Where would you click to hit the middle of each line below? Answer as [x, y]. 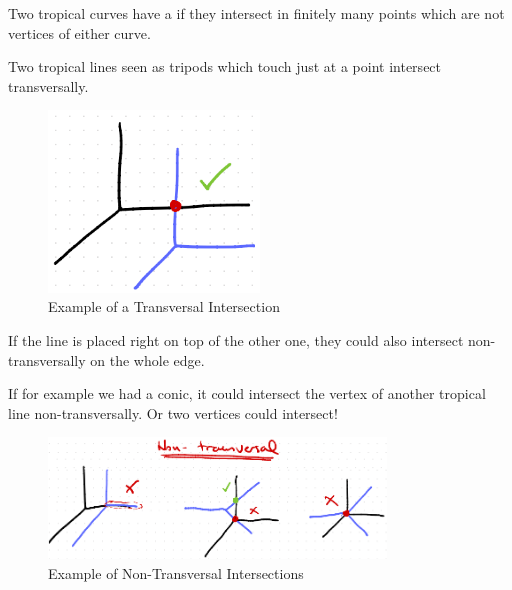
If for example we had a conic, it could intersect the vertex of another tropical [247, 393]
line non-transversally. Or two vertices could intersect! [173, 412]
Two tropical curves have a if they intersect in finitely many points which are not [256, 13]
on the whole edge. [147, 359]
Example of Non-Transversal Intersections [176, 572]
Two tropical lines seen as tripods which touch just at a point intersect [225, 66]
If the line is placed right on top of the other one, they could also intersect [236, 340]
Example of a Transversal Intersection [164, 306]
